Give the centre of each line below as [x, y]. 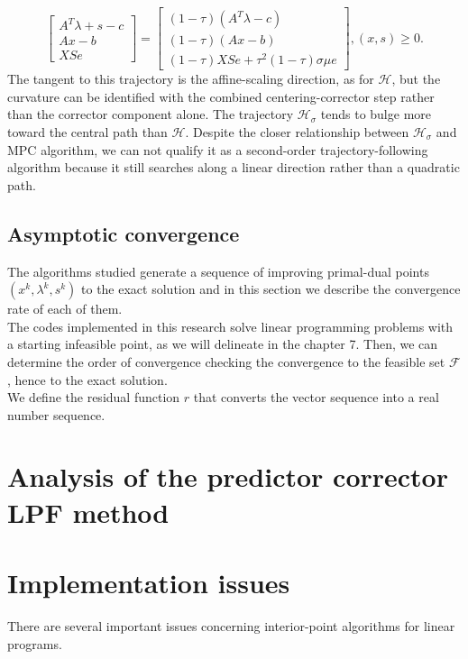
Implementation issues [149, 583]
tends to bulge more [376, 114]
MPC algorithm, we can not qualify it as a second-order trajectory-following [218, 149]
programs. [35, 643]
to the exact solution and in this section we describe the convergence [271, 289]
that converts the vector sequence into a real [316, 397]
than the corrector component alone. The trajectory [151, 114]
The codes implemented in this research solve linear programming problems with [230, 326]
